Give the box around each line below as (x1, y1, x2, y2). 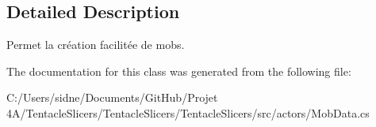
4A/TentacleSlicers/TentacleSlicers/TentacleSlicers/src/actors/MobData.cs (6, 104, 370, 121)
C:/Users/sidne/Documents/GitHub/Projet (6, 89, 218, 106)
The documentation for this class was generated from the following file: (6, 62, 351, 79)
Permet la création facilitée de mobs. (6, 36, 185, 53)
